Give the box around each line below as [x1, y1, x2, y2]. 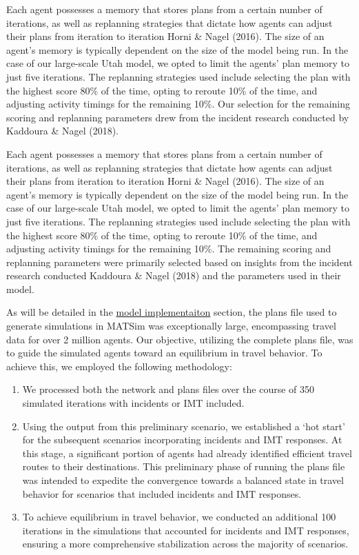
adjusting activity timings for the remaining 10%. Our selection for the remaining [6, 97, 351, 111]
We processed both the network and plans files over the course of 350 [22, 382, 315, 396]
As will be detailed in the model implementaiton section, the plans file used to [6, 305, 337, 319]
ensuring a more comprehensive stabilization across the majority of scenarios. [22, 536, 349, 551]
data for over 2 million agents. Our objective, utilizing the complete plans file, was [6, 332, 353, 346]
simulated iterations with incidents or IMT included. [22, 396, 245, 410]
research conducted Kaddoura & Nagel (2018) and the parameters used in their [6, 268, 341, 283]
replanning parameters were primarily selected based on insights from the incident [6, 254, 353, 269]
